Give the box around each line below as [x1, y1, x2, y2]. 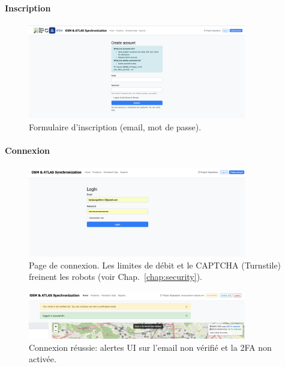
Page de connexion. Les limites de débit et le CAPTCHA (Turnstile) [29, 258, 281, 271]
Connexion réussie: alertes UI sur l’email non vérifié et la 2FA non [29, 341, 272, 353]
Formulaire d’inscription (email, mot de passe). [29, 120, 202, 133]
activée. [29, 353, 56, 365]
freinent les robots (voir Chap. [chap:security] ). [29, 270, 202, 283]
